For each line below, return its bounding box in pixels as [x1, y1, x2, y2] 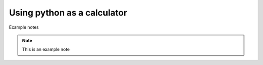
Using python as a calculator [9, 7, 128, 18]
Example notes [9, 24, 39, 30]
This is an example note [22, 47, 70, 52]
